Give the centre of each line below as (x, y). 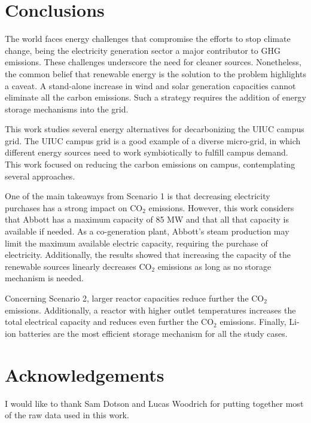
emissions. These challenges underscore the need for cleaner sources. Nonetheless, (153, 62)
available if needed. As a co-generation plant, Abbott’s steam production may (147, 231)
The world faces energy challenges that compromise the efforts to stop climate (148, 39)
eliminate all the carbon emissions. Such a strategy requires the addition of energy (155, 97)
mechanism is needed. (44, 278)
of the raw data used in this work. (67, 415)
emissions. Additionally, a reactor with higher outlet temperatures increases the (150, 310)
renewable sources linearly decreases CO (78, 266)
